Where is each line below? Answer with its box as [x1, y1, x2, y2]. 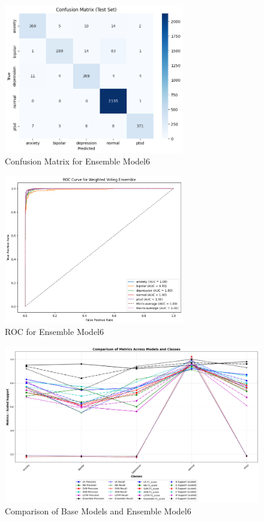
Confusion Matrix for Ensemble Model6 [5, 155, 150, 167]
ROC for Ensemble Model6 [5, 325, 104, 338]
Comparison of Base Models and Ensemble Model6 [5, 505, 191, 517]
